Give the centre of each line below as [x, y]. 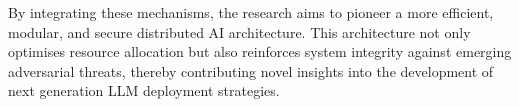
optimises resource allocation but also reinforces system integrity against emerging [260, 51]
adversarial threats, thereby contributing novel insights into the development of [251, 70]
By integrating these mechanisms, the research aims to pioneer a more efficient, [251, 12]
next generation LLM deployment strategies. [144, 90]
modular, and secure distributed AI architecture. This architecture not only [239, 31]
